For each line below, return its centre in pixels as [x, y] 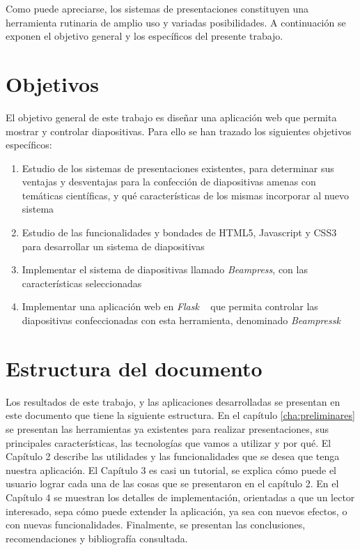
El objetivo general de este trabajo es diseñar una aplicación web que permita [171, 117]
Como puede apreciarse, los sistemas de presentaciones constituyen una [157, 8]
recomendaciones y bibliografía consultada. [97, 538]
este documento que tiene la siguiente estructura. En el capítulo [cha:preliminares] [180, 415]
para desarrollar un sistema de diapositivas [113, 246]
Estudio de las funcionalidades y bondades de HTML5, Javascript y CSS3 [179, 232]
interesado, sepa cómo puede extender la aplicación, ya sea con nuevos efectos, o [177, 511]
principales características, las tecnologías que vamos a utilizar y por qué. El [169, 442]
